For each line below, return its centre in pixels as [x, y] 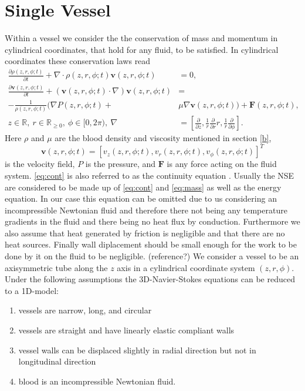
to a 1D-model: [32, 290]
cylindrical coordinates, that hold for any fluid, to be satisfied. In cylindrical [142, 49]
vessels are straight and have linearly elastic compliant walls [126, 330]
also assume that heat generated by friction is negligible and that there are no [145, 233]
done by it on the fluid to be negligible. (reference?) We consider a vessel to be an [152, 256]
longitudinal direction [57, 361]
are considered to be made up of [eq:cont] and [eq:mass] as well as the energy [143, 187]
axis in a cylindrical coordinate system [186, 267]
